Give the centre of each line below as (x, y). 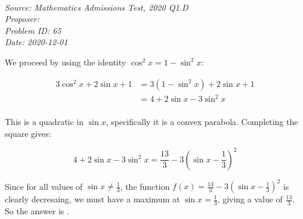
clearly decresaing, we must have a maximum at (92, 199)
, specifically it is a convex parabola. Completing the (202, 122)
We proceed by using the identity (66, 62)
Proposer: (22, 19)
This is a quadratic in (44, 122)
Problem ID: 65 (33, 30)
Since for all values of (44, 186)
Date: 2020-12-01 (36, 42)
